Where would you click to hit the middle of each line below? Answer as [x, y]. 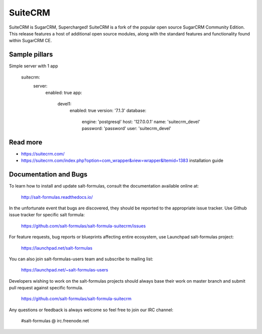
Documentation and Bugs [48, 175]
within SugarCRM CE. [30, 41]
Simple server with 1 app [33, 66]
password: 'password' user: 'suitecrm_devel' [127, 128]
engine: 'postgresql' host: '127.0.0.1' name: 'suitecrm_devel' [141, 122]
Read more [26, 142]
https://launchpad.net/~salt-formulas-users [65, 270]
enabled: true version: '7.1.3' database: [108, 111]
